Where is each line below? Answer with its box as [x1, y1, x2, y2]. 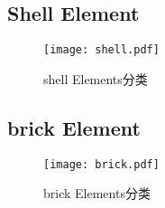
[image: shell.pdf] [43, 43, 160, 57]
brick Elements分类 [43, 184, 151, 203]
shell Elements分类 [43, 69, 148, 88]
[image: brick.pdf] [43, 157, 160, 171]
